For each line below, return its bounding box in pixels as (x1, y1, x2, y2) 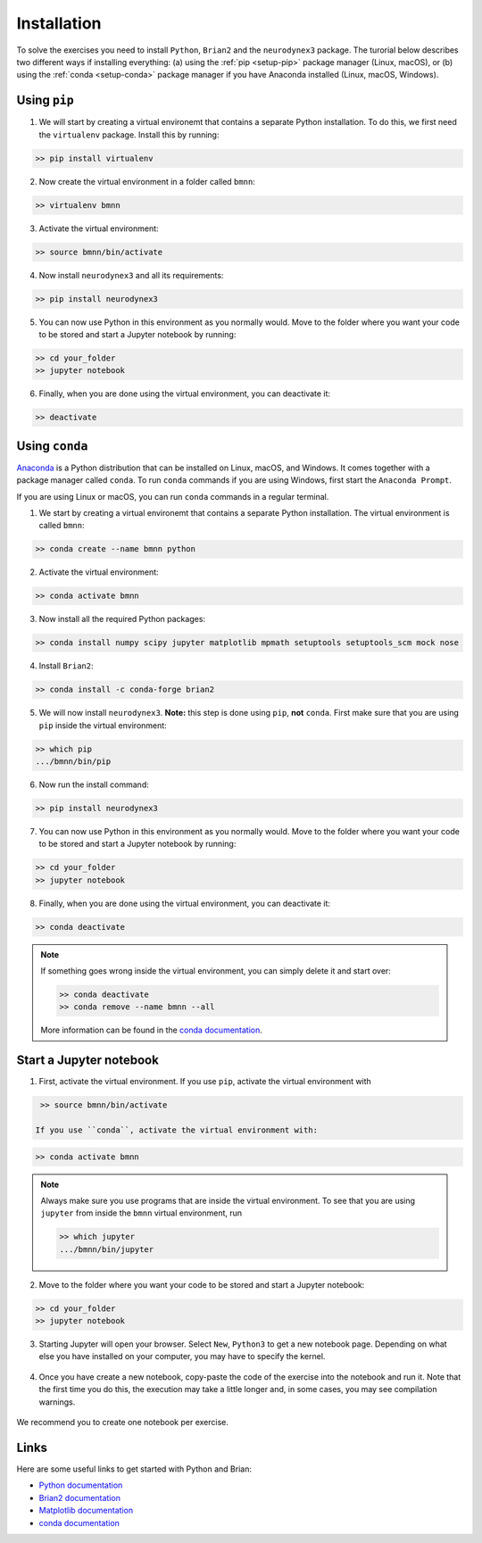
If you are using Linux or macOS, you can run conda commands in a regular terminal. (16, 491, 329, 502)
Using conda (16, 438, 88, 453)
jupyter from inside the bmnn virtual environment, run (40, 1207, 243, 1218)
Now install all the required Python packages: (38, 614, 205, 625)
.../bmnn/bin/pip (35, 756, 112, 767)
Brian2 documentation (38, 1492, 120, 1503)
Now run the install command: (38, 779, 149, 790)
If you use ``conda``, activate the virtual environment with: (35, 1125, 319, 1135)
